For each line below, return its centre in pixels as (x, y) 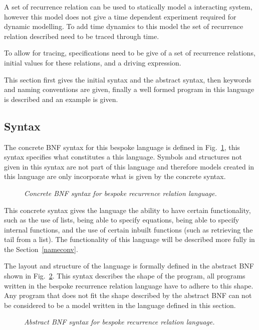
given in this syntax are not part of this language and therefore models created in (129, 166)
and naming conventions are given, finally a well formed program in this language (129, 89)
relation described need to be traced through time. (82, 36)
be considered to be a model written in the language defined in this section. (120, 305)
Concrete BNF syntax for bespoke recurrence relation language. (120, 193)
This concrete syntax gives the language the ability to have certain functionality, (127, 210)
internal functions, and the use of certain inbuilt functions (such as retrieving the (128, 229)
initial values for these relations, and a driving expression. (93, 62)
